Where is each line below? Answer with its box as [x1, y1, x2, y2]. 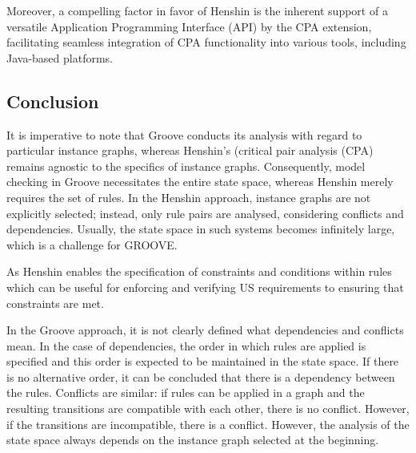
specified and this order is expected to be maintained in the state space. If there [6, 353, 399, 370]
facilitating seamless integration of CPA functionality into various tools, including [6, 34, 406, 51]
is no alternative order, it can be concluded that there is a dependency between [6, 368, 395, 385]
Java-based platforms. [6, 49, 113, 66]
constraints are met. [6, 294, 104, 311]
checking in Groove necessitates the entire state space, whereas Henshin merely [6, 173, 394, 190]
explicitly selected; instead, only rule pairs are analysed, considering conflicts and [6, 204, 404, 221]
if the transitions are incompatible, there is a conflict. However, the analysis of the [6, 415, 410, 432]
